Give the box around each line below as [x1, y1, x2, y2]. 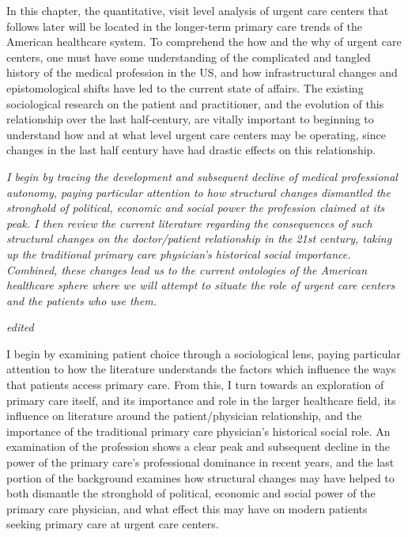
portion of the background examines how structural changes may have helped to [6, 469, 395, 486]
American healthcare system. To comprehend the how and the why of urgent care [6, 33, 402, 50]
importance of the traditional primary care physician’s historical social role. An [6, 422, 391, 439]
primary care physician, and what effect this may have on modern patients [6, 500, 368, 516]
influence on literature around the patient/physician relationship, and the [6, 407, 362, 424]
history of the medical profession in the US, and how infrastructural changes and [6, 64, 398, 81]
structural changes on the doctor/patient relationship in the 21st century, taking [6, 230, 392, 247]
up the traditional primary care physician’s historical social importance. [6, 245, 351, 262]
